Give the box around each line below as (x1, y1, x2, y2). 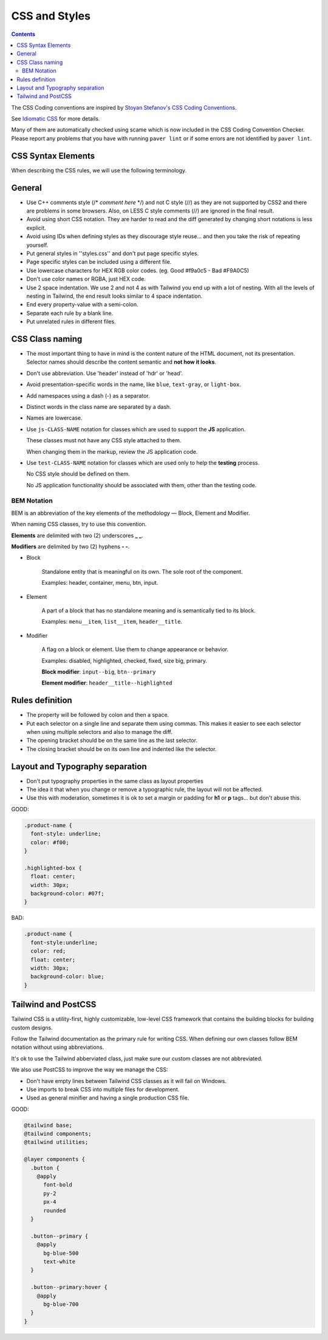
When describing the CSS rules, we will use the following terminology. (11, 166, 187, 174)
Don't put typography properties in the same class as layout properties (26, 777, 203, 785)
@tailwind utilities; (24, 1139, 89, 1146)
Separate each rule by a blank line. (26, 309, 114, 317)
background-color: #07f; (30, 890, 104, 897)
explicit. (26, 224, 46, 231)
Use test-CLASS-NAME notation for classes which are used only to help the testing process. (26, 459, 260, 466)
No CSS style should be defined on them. (26, 470, 130, 478)
